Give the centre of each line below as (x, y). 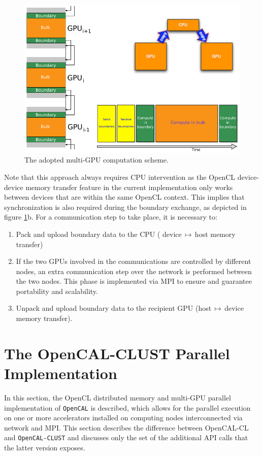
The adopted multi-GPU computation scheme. (96, 160)
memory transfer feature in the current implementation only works (129, 187)
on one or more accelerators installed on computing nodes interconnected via (123, 418)
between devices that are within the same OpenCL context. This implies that (124, 197)
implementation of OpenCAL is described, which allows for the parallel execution (127, 407)
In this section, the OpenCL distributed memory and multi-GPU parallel (118, 397)
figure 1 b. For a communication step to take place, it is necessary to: (111, 217)
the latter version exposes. (45, 448)
